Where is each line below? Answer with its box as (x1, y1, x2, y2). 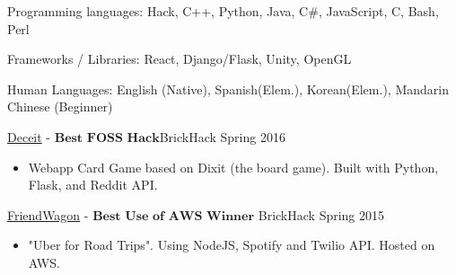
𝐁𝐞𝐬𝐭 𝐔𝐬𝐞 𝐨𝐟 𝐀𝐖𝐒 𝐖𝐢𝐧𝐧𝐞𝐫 (92, 209, 255, 223)
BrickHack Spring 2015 (258, 205, 385, 224)
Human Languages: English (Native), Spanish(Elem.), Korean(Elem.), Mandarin (7, 79, 449, 98)
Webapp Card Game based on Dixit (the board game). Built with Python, (28, 157, 439, 176)
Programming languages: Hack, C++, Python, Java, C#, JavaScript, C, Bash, (7, 2, 439, 20)
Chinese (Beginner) (7, 97, 113, 116)
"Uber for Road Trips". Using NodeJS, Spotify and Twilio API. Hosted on (28, 235, 435, 254)
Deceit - (7, 127, 51, 146)
